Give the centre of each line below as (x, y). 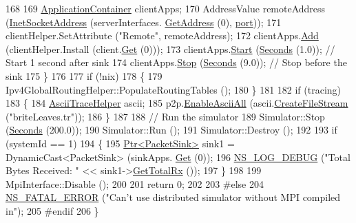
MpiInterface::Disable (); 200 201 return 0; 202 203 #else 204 (135, 183)
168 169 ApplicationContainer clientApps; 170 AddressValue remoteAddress (166, 8)
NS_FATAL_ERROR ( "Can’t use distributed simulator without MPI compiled (173, 197)
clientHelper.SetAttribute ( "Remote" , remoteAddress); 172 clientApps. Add (162, 35)
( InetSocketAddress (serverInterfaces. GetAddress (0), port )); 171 (144, 22)
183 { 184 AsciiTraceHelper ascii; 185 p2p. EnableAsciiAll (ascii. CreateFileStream (177, 103)
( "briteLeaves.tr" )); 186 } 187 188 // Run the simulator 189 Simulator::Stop (165, 116)
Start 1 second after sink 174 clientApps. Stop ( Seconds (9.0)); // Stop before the (176, 62)
